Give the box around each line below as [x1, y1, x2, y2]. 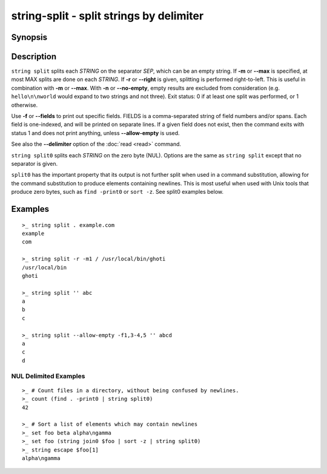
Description [11, 51, 57, 62]
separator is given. [11, 160, 58, 167]
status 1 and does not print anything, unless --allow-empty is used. [11, 129, 180, 136]
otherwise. [11, 101, 38, 108]
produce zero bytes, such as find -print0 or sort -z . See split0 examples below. [11, 188, 224, 196]
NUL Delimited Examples [11, 372, 85, 380]
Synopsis [11, 32, 48, 42]
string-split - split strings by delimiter [11, 9, 204, 22]
